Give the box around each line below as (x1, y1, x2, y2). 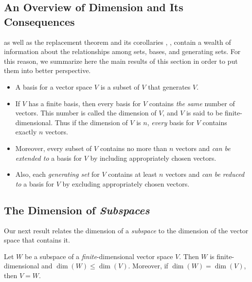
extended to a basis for (15, 152, 82, 163)
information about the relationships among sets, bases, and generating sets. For (4, 46, 241, 56)
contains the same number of (149, 98, 235, 108)
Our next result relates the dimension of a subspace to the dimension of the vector (4, 225, 249, 235)
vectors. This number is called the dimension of (15, 108, 157, 118)
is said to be (186, 108, 223, 118)
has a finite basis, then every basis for (28, 98, 141, 108)
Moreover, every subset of (15, 143, 92, 153)
